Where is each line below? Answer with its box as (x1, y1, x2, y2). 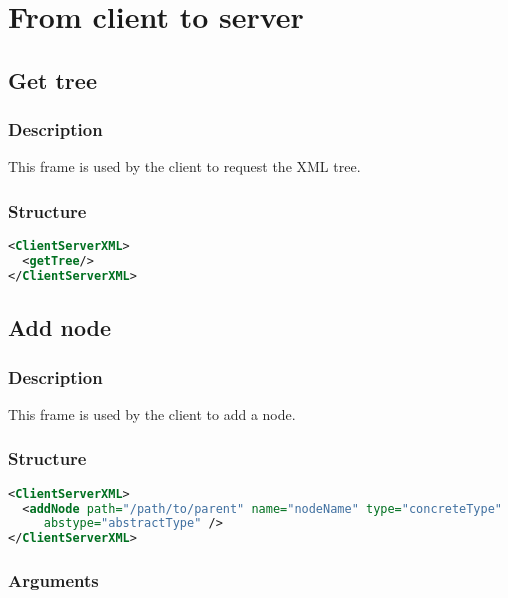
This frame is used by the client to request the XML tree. (8, 156, 361, 177)
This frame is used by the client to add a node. (8, 403, 296, 424)
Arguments (8, 568, 99, 593)
